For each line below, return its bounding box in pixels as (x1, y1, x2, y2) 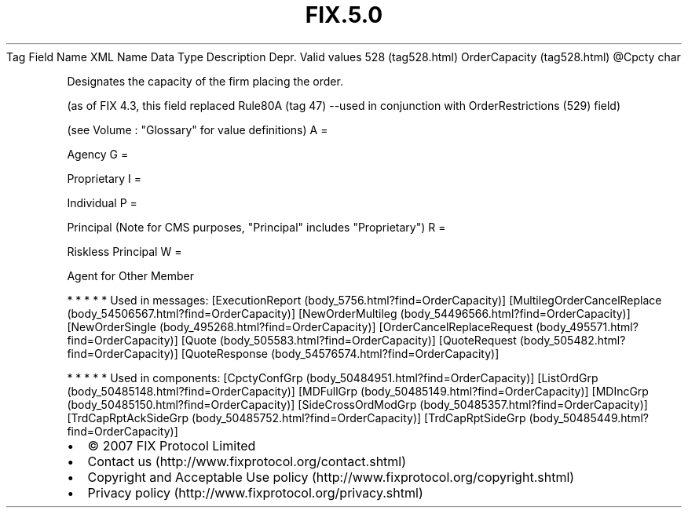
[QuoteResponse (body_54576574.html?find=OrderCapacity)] (181, 346, 500, 360)
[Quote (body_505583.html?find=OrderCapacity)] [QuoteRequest (181, 333, 517, 347)
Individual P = (67, 195, 137, 210)
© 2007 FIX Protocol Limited (87, 437, 256, 454)
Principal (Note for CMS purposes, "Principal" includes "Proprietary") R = (67, 220, 446, 234)
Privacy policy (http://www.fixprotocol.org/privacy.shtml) (87, 484, 423, 501)
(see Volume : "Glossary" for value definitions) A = (67, 122, 328, 137)
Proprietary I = (67, 171, 142, 185)
